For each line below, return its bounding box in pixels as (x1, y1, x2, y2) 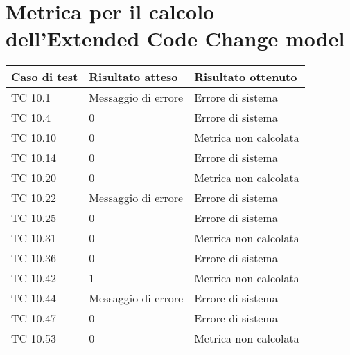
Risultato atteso (89, 69, 178, 85)
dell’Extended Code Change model (6, 24, 345, 53)
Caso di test (11, 69, 78, 85)
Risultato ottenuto (194, 69, 297, 85)
